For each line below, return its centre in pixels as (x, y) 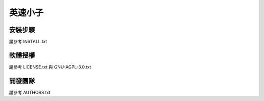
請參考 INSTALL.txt (28, 42)
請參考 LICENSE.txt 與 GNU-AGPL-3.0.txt (50, 67)
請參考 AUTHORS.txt (30, 92)
